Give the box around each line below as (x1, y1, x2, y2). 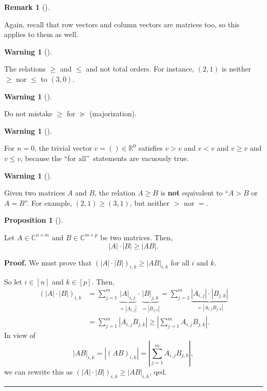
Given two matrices (4, 187, 65, 198)
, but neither (129, 197, 169, 208)
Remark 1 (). (4, 2, 50, 12)
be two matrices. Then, (100, 232, 173, 242)
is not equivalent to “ (160, 187, 228, 198)
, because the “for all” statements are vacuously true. (21, 152, 189, 163)
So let (4, 276, 22, 287)
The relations (4, 63, 46, 74)
